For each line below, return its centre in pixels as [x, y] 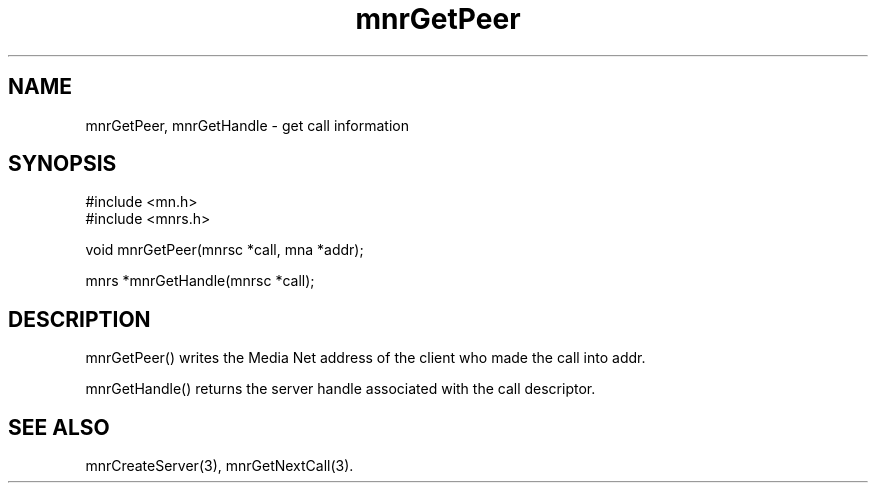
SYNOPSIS [62, 164]
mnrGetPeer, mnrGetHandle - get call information [247, 125]
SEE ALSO [59, 427]
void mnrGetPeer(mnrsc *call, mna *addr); [224, 250]
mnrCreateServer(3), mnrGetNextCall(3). [219, 466]
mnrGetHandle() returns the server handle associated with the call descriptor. [340, 389]
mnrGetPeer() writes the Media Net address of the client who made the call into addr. [365, 358]
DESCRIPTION [79, 319]
